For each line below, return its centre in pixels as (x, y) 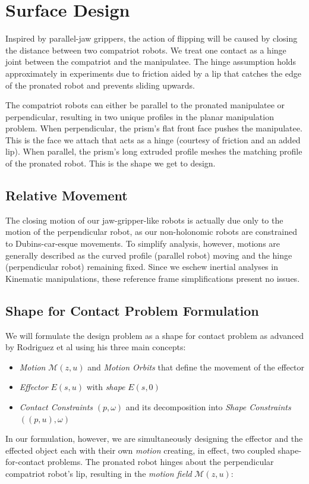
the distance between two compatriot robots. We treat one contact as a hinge (146, 50)
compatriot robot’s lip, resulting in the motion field (99, 473)
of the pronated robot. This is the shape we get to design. (111, 163)
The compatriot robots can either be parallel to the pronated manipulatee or (145, 105)
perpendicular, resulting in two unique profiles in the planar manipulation (140, 116)
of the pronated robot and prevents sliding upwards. (100, 85)
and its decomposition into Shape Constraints (208, 407)
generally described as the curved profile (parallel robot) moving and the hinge (149, 255)
